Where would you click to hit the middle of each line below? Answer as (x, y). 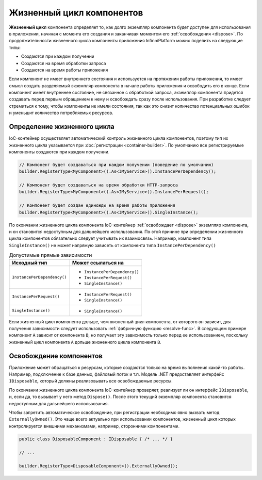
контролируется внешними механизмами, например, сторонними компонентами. (94, 426)
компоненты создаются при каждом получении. (59, 152)
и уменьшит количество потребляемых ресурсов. (61, 113)
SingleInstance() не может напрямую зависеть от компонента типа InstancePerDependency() (112, 245)
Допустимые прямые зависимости (50, 255)
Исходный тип (30, 263)
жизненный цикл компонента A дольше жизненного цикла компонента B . (85, 342)
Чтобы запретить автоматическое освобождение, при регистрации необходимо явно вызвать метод (114, 412)
